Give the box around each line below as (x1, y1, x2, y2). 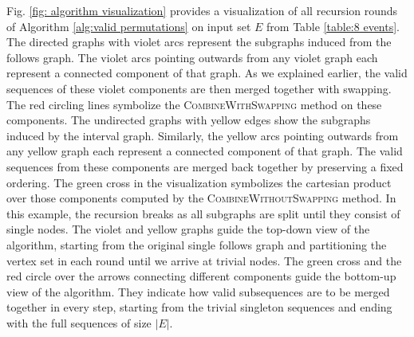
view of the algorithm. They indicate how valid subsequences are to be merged (6, 283, 390, 300)
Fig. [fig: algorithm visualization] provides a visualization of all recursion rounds (6, 2, 398, 18)
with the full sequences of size (6, 314, 152, 331)
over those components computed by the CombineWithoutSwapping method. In (6, 190, 396, 206)
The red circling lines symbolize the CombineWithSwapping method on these (6, 96, 382, 112)
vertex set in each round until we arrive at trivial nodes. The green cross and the (6, 252, 402, 268)
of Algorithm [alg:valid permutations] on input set (6, 18, 251, 34)
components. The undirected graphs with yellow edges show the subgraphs (6, 112, 371, 128)
